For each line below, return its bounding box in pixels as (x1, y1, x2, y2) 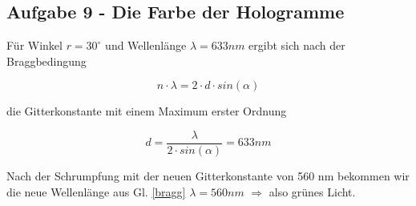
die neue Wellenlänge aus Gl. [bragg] (6, 183, 186, 200)
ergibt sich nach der (248, 37, 345, 54)
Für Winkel (6, 37, 63, 54)
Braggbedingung (6, 52, 87, 69)
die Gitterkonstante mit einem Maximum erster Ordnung (6, 103, 287, 119)
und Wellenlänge (105, 37, 187, 54)
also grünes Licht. (269, 183, 356, 200)
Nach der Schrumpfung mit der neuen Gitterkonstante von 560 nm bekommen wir (6, 168, 410, 184)
